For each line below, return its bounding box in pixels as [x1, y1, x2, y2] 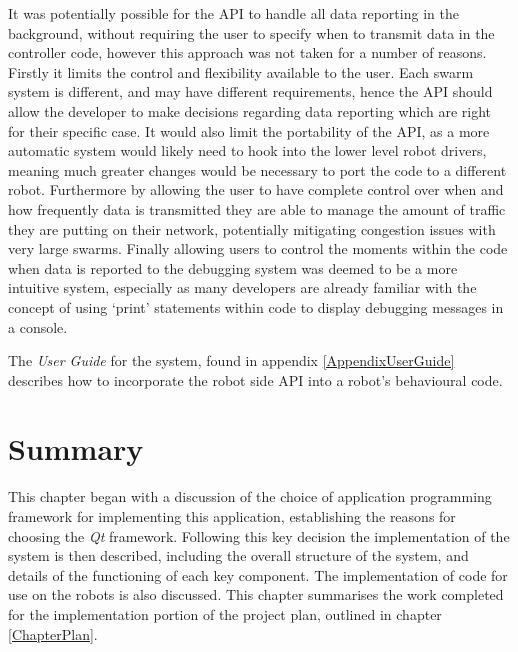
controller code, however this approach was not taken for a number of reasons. [8, 42, 487, 63]
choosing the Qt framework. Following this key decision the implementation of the [8, 525, 510, 546]
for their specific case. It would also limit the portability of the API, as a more [8, 120, 490, 141]
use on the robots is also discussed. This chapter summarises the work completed [8, 584, 504, 605]
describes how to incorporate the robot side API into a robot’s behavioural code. [8, 369, 503, 390]
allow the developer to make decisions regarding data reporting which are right [8, 100, 492, 121]
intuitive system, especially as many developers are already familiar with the [8, 277, 477, 298]
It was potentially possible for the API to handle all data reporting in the [8, 3, 459, 23]
